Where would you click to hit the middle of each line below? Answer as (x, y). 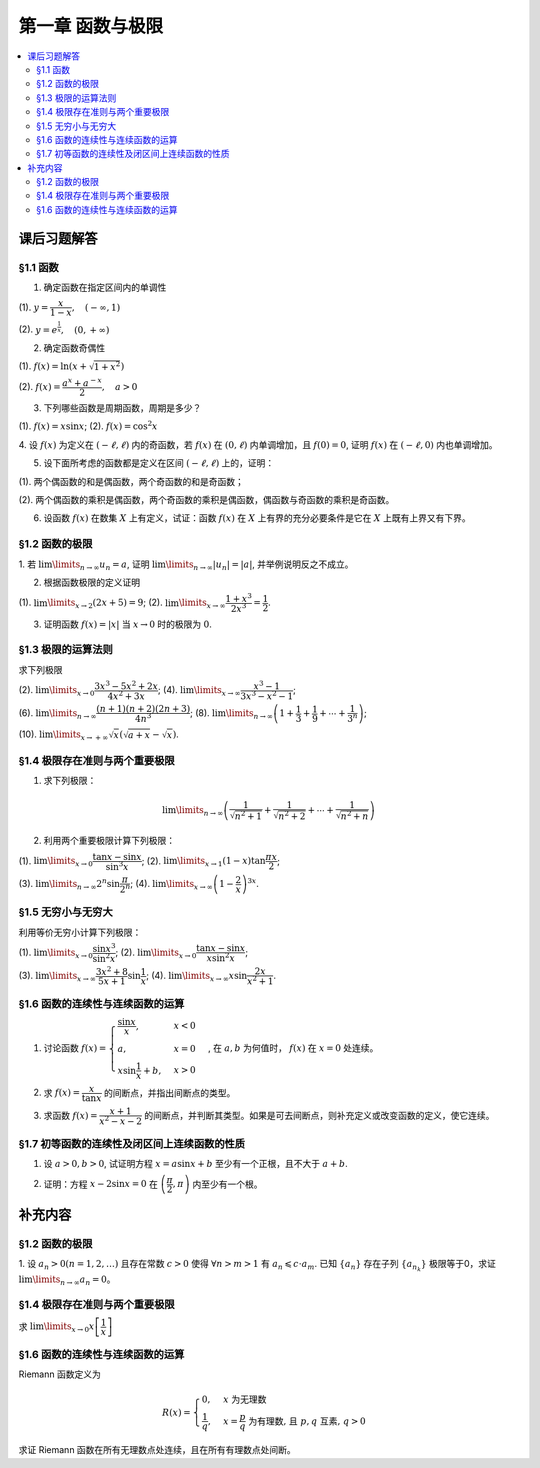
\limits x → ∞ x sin (214, 977)
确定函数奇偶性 (74, 347)
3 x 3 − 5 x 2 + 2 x (126, 685)
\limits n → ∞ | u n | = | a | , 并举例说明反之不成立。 (259, 565)
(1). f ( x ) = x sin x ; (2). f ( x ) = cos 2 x (88, 425)
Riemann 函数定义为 (60, 1374)
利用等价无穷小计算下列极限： (80, 932)
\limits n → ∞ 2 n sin (84, 884)
